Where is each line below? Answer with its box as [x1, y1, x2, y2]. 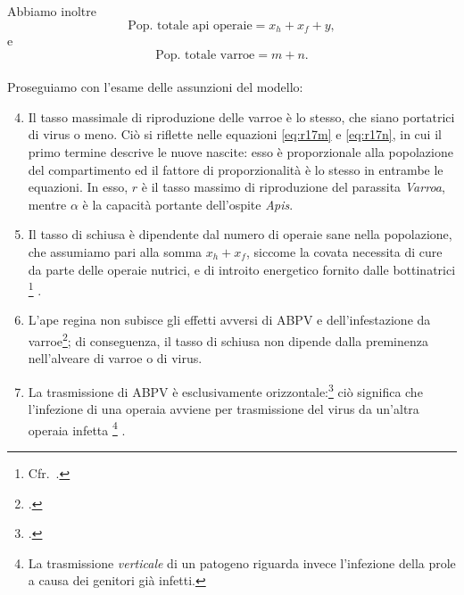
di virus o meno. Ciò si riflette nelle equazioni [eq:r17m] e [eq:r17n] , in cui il [28, 125, 442, 144]
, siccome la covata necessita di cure [245, 242, 443, 260]
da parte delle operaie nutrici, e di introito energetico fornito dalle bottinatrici [28, 260, 456, 278]
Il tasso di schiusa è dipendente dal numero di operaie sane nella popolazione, [28, 225, 452, 244]
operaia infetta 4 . [28, 417, 126, 439]
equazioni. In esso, [28, 178, 128, 196]
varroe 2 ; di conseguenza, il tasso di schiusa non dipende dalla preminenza [28, 329, 428, 350]
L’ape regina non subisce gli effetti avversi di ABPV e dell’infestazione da [28, 310, 431, 329]
